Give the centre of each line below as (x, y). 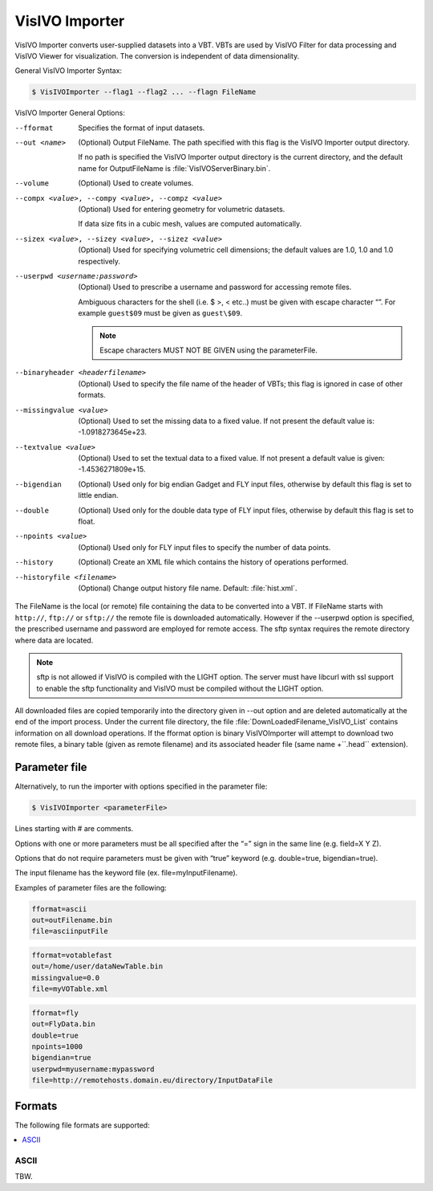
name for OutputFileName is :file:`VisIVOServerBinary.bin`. (174, 168)
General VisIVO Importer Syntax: (69, 71)
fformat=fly (55, 1013)
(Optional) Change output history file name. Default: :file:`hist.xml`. (188, 588)
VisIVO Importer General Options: (70, 113)
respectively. (99, 261)
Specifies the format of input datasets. (142, 128)
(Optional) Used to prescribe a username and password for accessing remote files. (215, 287)
